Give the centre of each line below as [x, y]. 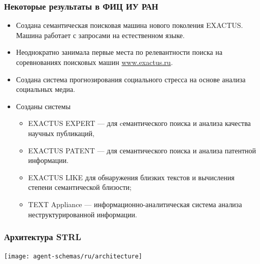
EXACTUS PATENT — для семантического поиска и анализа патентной [142, 150]
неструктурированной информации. [83, 214]
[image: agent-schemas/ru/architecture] [73, 257]
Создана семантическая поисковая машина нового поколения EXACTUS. [129, 25]
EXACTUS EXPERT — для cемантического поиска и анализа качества [139, 123]
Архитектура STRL [43, 237]
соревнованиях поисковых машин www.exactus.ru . [94, 62]
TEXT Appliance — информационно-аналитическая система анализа [135, 204]
